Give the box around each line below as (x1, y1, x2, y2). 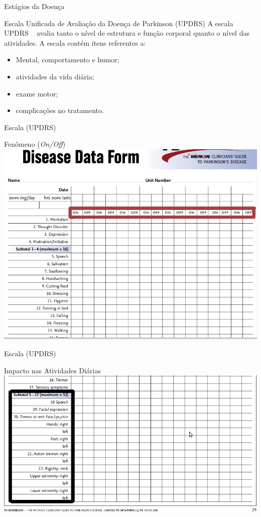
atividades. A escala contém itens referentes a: (4, 37, 146, 48)
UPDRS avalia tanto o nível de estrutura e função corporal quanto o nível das (4, 28, 249, 38)
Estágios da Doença (4, 1, 65, 11)
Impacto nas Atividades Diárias (4, 365, 101, 375)
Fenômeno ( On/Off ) (4, 139, 66, 149)
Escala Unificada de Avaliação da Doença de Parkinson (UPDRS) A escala (4, 18, 233, 28)
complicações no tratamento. (16, 105, 104, 116)
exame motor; (16, 88, 58, 98)
